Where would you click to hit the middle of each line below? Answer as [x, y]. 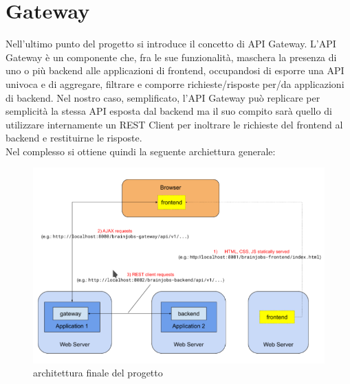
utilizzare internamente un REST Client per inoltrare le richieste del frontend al [174, 124]
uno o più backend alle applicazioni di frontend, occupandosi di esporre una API [175, 70]
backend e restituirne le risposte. [74, 138]
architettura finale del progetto [98, 373]
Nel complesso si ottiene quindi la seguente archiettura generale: [141, 151]
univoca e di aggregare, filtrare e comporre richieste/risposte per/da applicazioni [175, 83]
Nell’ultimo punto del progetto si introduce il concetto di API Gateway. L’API [171, 44]
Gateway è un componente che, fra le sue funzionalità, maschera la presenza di [171, 57]
